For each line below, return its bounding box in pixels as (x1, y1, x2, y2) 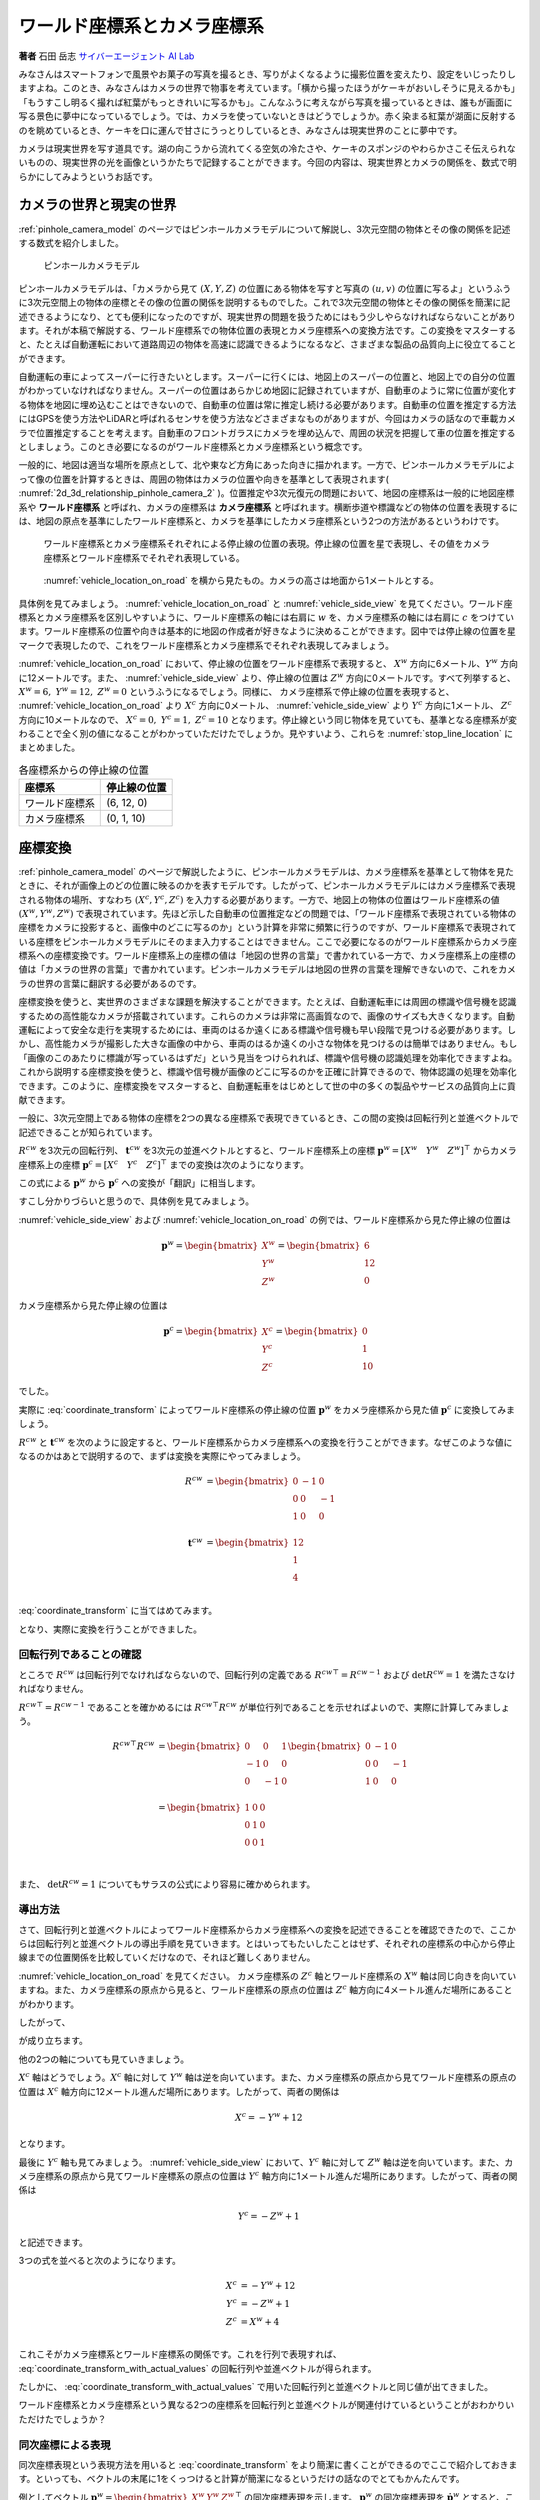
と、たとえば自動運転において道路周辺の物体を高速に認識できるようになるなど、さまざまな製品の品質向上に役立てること (18, 338, 517, 350)
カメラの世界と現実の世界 (18, 196, 177, 214)
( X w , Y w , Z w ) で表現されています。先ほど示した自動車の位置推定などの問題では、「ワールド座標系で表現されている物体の (18, 906, 517, 919)
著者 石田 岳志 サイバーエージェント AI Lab (18, 50, 195, 62)
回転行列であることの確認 (18, 1648, 142, 1662)
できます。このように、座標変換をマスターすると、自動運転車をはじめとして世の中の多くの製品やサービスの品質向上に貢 (18, 1080, 517, 1092)
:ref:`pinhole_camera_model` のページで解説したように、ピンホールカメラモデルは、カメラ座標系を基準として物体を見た (18, 865, 514, 877)
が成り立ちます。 (18, 2035, 89, 2047)
